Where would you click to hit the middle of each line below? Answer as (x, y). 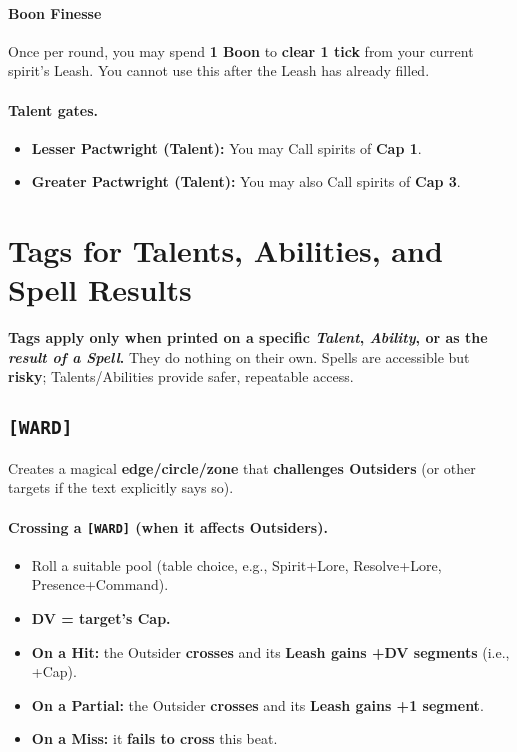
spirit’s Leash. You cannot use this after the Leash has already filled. (219, 70)
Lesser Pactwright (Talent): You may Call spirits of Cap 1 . (226, 147)
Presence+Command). (100, 584)
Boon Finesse (55, 12)
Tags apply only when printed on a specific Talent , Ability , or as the (248, 337)
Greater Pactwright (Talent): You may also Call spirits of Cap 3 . (246, 181)
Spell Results (100, 289)
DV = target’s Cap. (101, 618)
